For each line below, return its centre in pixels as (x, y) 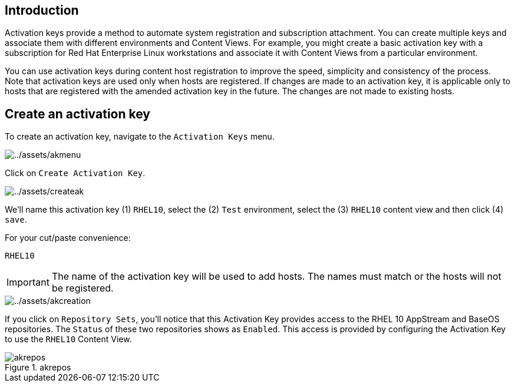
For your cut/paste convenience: (68, 238)
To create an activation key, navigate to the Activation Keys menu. (140, 137)
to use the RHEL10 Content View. (68, 339)
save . (16, 220)
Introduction (42, 10)
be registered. (82, 288)
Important (28, 282)
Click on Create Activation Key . (75, 173)
